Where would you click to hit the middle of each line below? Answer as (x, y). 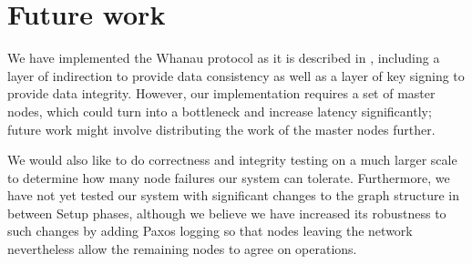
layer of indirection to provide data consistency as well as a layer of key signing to (236, 75)
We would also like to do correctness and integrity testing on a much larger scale (232, 160)
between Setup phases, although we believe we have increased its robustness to (227, 213)
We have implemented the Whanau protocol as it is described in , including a (224, 58)
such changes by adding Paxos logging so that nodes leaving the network (210, 231)
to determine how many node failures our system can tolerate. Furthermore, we (229, 177)
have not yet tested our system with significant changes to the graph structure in (234, 195)
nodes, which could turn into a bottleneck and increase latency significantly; (220, 111)
